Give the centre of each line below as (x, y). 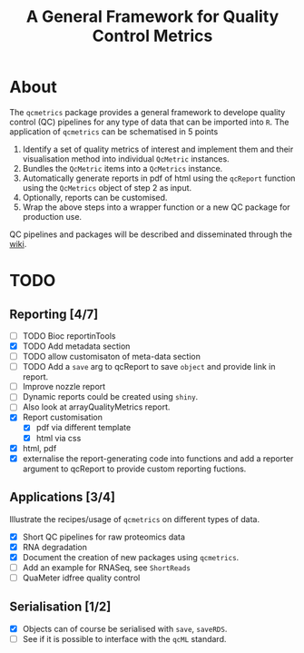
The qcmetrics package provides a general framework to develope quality (147, 112)
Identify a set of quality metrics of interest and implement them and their (158, 149)
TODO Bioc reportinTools (69, 336)
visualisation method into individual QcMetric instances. (126, 158)
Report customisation (62, 417)
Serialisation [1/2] (60, 607)
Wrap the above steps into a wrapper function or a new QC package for (156, 207)
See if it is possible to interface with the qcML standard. (124, 638)
